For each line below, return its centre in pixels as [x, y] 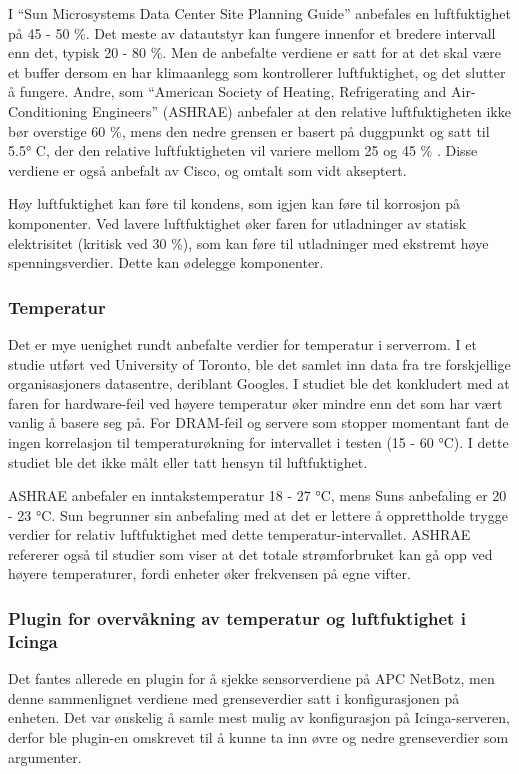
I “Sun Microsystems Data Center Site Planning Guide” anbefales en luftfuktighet [259, 13]
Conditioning [48, 110]
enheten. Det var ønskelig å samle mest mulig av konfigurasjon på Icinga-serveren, [259, 717]
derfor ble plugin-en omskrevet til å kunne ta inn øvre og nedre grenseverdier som [258, 736]
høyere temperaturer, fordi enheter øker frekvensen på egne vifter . [209, 573]
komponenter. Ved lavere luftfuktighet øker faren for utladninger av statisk [237, 222]
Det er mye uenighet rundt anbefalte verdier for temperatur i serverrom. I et [242, 343]
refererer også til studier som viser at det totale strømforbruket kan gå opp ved [250, 553]
